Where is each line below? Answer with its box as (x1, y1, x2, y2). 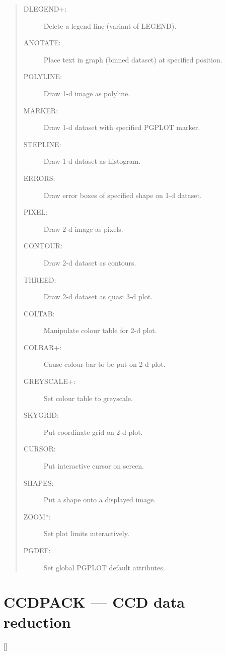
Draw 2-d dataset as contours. (43, 257, 136, 268)
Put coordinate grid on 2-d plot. (43, 426, 143, 437)
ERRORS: (23, 172, 55, 183)
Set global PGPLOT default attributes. (43, 562, 165, 572)
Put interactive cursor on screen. (43, 461, 144, 471)
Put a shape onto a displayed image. (43, 494, 156, 505)
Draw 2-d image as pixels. (43, 223, 123, 234)
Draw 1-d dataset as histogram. (43, 156, 141, 166)
